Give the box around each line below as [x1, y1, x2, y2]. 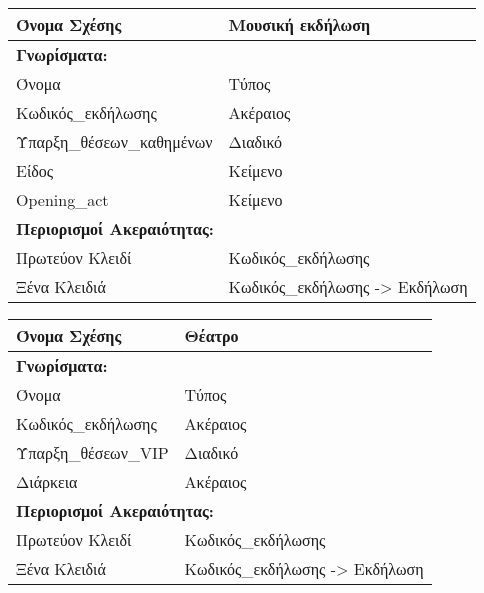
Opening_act [16, 188, 109, 211]
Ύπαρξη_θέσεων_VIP [16, 441, 169, 464]
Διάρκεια [16, 470, 78, 493]
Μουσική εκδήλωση [228, 13, 371, 36]
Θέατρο [184, 324, 239, 347]
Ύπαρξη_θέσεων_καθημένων [16, 130, 213, 153]
